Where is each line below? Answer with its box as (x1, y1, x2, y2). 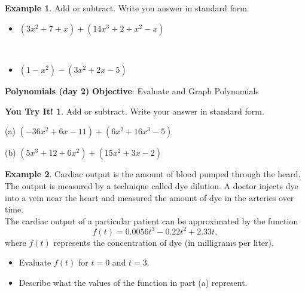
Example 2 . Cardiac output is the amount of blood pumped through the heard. (5, 168, 301, 180)
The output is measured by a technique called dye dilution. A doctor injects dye (5, 179, 298, 192)
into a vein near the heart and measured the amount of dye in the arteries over (5, 191, 294, 203)
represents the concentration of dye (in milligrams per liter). (53, 236, 274, 248)
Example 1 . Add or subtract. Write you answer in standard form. (5, 2, 249, 14)
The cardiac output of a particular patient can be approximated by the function (5, 214, 298, 227)
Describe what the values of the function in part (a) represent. (19, 276, 248, 289)
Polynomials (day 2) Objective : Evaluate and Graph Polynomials (5, 85, 259, 97)
